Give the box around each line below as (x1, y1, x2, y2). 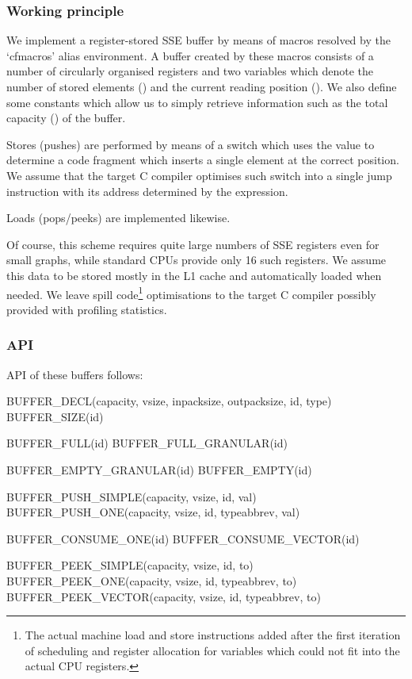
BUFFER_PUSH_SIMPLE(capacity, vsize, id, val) (6, 488, 257, 504)
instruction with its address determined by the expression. (6, 182, 288, 199)
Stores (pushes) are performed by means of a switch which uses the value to (6, 136, 375, 152)
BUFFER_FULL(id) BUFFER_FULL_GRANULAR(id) (6, 435, 288, 451)
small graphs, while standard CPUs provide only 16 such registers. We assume (6, 251, 387, 268)
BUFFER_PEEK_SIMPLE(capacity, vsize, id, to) (6, 557, 254, 574)
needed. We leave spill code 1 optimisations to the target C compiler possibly (6, 283, 376, 302)
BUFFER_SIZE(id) (6, 408, 104, 424)
